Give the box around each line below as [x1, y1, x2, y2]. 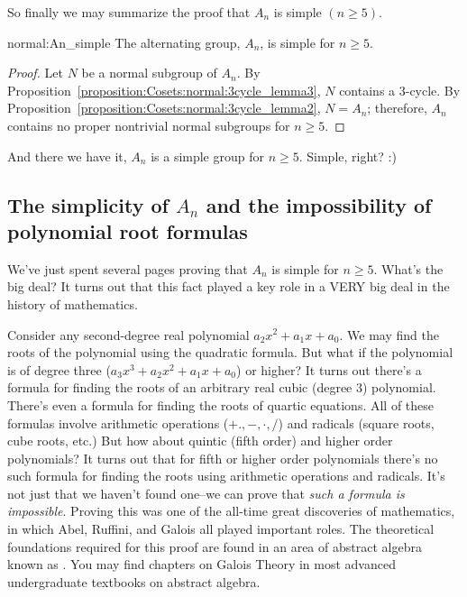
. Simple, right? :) [298, 146, 397, 165]
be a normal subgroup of [81, 63, 217, 82]
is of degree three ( [7, 360, 111, 379]
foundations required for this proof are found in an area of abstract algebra [7, 537, 422, 556]
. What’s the [373, 259, 444, 278]
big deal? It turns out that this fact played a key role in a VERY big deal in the [7, 277, 450, 296]
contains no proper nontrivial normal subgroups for [7, 115, 290, 134]
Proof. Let [7, 63, 63, 82]
